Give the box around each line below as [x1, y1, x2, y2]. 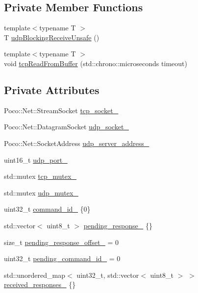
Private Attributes [4, 82, 99, 97]
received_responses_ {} [4, 279, 76, 290]
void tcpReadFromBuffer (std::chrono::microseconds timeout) [4, 58, 187, 68]
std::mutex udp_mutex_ [4, 187, 78, 197]
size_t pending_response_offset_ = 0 [4, 237, 119, 247]
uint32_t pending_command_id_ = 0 [4, 253, 121, 264]
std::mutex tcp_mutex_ [4, 171, 76, 181]
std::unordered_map [4, 269, 66, 280]
